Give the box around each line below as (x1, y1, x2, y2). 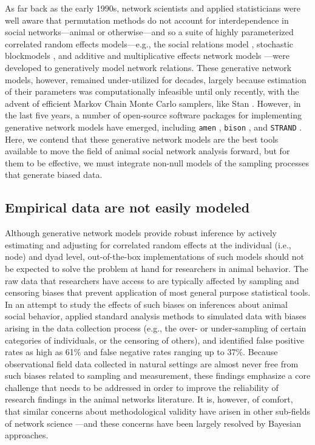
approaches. (5, 429, 49, 441)
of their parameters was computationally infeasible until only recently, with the (5, 85, 299, 98)
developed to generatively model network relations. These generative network (5, 61, 292, 73)
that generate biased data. (5, 168, 103, 181)
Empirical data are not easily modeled (5, 198, 250, 217)
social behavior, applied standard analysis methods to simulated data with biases (5, 310, 307, 322)
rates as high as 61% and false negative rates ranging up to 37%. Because (5, 345, 278, 358)
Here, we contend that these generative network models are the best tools (5, 132, 279, 145)
